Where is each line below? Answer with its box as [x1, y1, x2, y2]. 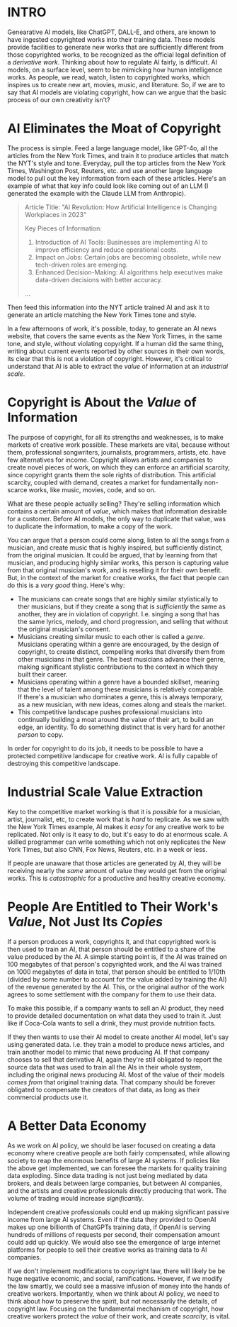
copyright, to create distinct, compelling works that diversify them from [17, 647, 225, 656]
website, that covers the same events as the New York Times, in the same [7, 331, 223, 340]
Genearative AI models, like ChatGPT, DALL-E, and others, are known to [7, 28, 216, 36]
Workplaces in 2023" [24, 210, 87, 218]
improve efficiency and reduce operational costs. [35, 245, 178, 254]
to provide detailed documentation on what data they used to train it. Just [7, 1011, 221, 1020]
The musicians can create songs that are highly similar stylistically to [17, 594, 219, 603]
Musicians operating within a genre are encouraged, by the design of [17, 640, 219, 648]
